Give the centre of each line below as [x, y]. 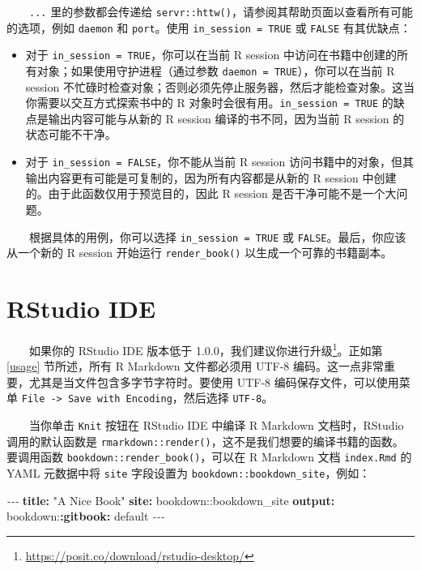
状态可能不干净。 [71, 134]
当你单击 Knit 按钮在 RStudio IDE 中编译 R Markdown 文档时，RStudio [217, 425]
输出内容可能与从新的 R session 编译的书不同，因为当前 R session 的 [226, 118]
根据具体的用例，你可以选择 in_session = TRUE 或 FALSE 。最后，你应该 [218, 236]
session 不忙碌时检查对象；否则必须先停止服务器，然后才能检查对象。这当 [220, 86]
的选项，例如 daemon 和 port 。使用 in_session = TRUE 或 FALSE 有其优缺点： [209, 27]
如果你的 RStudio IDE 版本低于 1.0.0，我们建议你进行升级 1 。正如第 [206, 349]
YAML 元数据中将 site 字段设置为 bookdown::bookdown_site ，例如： [189, 473]
